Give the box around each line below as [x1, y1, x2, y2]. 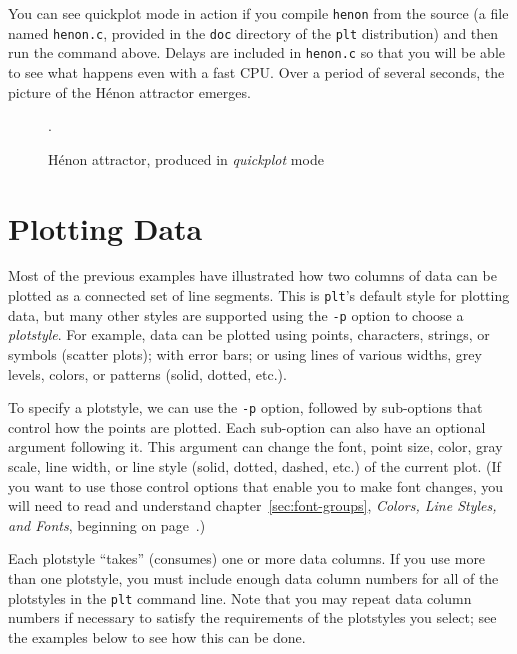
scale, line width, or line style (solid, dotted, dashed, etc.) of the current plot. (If [8, 456, 501, 476]
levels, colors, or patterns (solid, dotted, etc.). [8, 363, 287, 384]
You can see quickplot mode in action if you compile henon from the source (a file [8, 3, 509, 23]
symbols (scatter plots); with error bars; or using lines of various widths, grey [8, 343, 482, 364]
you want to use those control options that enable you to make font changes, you [8, 475, 503, 496]
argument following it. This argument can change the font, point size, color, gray [8, 436, 503, 457]
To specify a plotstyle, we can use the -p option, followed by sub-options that [8, 397, 483, 418]
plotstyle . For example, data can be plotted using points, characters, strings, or [8, 324, 490, 345]
